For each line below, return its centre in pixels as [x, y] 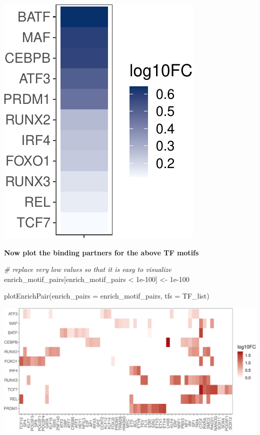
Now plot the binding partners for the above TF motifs [101, 252]
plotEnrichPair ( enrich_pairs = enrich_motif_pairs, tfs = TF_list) [107, 296]
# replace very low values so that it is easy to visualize [88, 269]
